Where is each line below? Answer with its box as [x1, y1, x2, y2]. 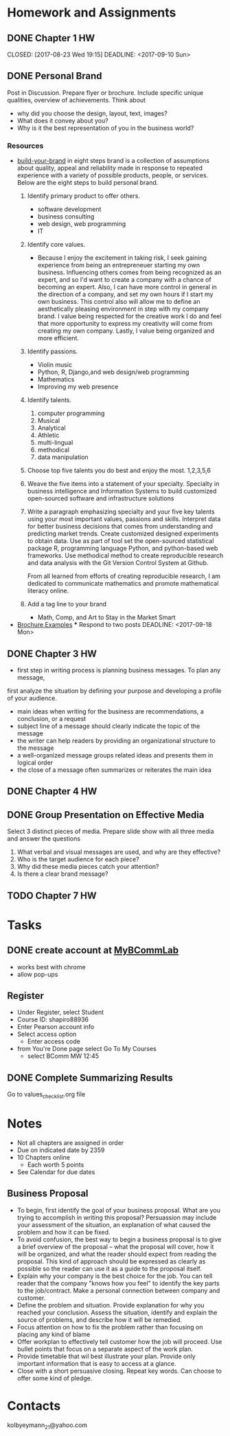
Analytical [37, 424, 67, 432]
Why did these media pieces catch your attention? [16, 863, 159, 871]
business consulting [37, 212, 95, 221]
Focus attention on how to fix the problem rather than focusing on [16, 1323, 204, 1331]
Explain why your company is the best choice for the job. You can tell [16, 1272, 213, 1280]
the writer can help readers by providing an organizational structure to [16, 736, 216, 744]
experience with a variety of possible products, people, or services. [16, 171, 209, 179]
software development [37, 205, 102, 214]
